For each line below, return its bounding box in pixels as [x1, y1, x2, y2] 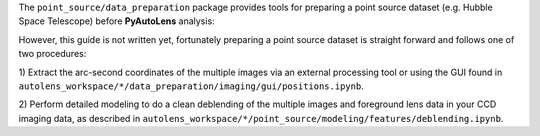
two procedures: [18, 48, 87, 60]
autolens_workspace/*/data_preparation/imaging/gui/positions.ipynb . [18, 80, 364, 92]
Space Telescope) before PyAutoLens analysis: [18, 15, 215, 27]
